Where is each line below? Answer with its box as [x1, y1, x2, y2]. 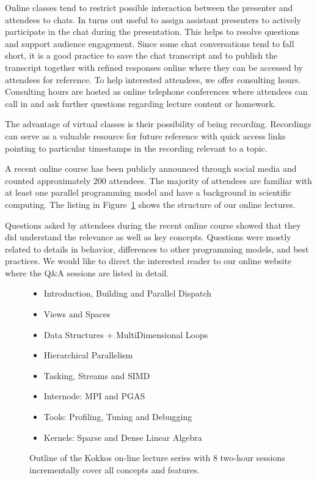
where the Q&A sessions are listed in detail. [5, 266, 169, 279]
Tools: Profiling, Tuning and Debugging [43, 410, 192, 423]
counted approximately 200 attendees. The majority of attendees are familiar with [5, 174, 312, 186]
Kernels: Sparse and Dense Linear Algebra [43, 430, 202, 443]
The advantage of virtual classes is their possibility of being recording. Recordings [5, 117, 312, 130]
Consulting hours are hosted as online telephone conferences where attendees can [5, 85, 308, 98]
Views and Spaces [43, 308, 111, 320]
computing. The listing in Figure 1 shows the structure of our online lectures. [5, 198, 296, 210]
